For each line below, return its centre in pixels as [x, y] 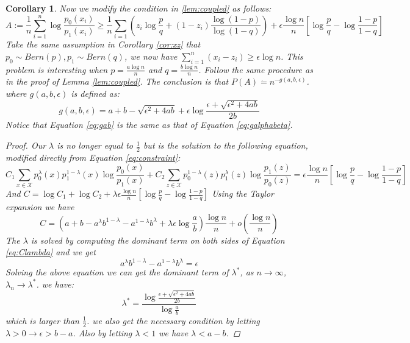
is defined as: [95, 93]
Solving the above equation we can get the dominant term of [117, 272]
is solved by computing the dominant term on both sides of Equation [158, 240]
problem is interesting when [57, 69]
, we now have [151, 56]
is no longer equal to [95, 145]
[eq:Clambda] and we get [51, 252]
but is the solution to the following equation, [225, 145]
